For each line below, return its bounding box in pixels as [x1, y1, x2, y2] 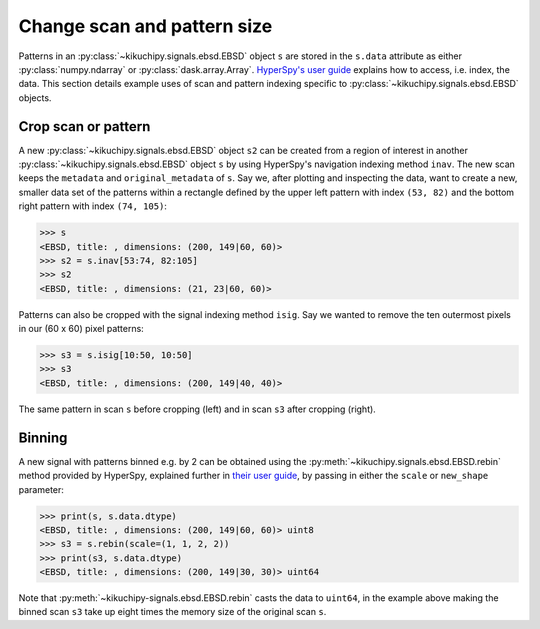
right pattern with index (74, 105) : [18, 200, 167, 212]
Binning [18, 429, 68, 446]
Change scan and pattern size [18, 15, 273, 37]
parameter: [18, 483, 65, 495]
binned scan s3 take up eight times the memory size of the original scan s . [18, 606, 327, 618]
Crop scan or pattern [18, 118, 151, 135]
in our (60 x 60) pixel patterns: [18, 323, 144, 335]
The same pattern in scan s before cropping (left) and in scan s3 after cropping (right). [18, 403, 377, 415]
